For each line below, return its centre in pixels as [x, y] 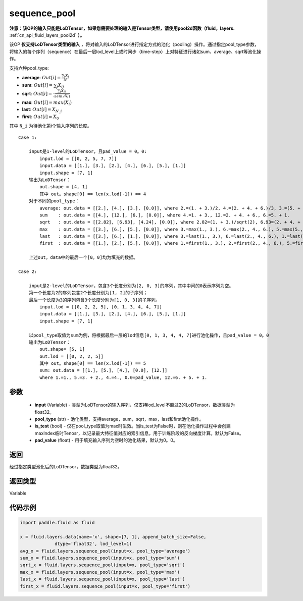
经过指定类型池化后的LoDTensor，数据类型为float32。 [66, 467]
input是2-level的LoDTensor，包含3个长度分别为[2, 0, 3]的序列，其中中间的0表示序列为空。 [131, 286]
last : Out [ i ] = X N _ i [42, 110]
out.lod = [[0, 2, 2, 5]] [71, 356]
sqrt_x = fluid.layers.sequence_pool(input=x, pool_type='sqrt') [103, 565]
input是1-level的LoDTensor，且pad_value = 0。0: [88, 152]
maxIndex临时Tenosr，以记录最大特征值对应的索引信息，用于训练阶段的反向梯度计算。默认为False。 [139, 433]
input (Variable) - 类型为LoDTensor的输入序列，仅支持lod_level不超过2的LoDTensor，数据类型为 [135, 405]
